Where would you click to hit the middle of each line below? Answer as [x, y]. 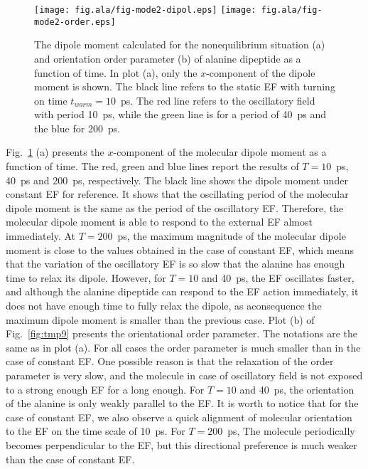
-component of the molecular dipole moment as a [220, 152]
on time [51, 100]
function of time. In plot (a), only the [116, 72]
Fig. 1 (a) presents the [55, 152]
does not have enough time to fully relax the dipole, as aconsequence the [164, 305]
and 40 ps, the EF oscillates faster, [278, 277]
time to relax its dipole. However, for [86, 277]
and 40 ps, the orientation [297, 389]
